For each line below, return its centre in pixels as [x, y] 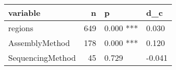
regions [21, 28]
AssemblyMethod [39, 43]
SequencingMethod [42, 57]
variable [25, 13]
